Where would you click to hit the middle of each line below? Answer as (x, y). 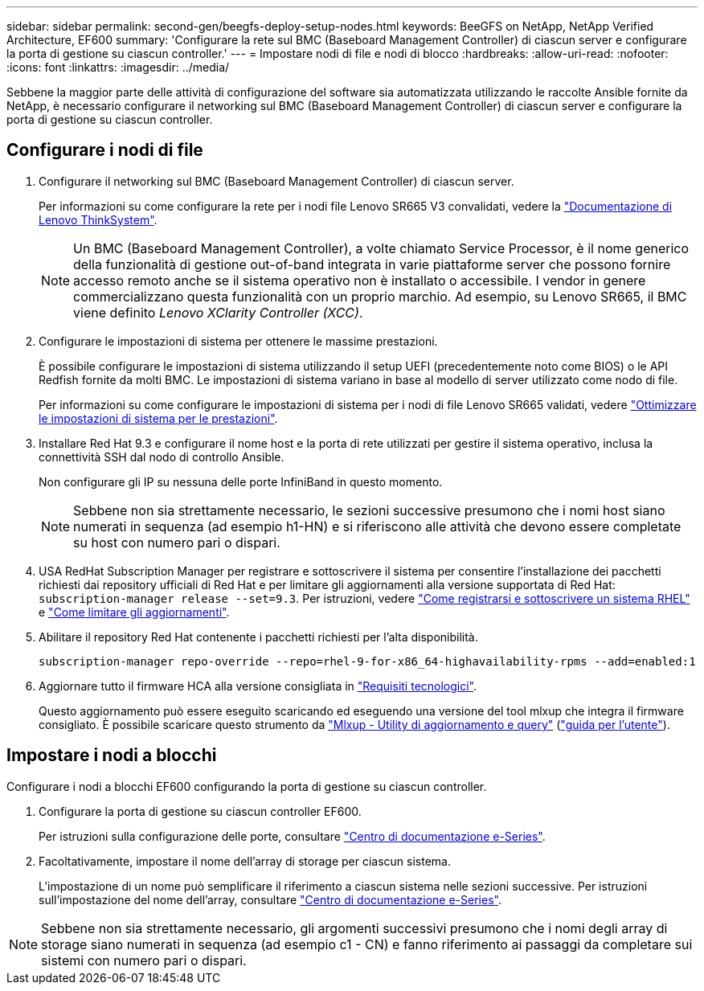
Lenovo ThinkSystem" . (98, 219)
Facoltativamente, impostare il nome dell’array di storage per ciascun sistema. (245, 861)
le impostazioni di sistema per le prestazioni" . (158, 418)
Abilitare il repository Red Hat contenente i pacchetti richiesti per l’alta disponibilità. (258, 637)
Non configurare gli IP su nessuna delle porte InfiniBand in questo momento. (241, 481)
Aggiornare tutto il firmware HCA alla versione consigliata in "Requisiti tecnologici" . (258, 686)
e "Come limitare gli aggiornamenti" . (134, 612)
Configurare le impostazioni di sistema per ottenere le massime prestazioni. (238, 341)
